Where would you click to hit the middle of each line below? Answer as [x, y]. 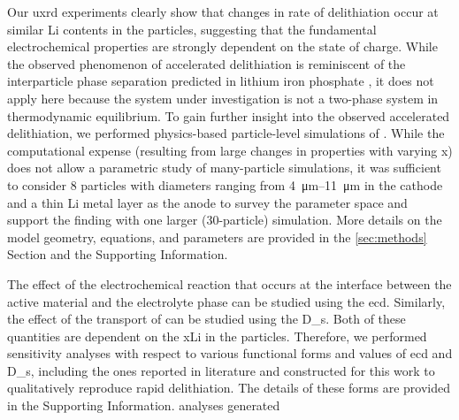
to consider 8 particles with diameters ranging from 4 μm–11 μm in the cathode [225, 184]
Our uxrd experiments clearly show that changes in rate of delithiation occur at [223, 11]
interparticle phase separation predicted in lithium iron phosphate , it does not [221, 81]
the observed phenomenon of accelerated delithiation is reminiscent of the [207, 63]
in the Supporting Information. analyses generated [144, 405]
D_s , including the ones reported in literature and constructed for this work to [221, 370]
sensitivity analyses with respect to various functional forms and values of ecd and [230, 353]
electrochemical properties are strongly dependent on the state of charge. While [222, 46]
